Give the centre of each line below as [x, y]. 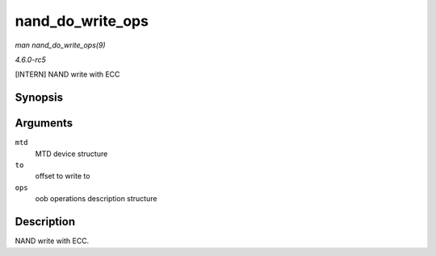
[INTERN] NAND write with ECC [67, 74]
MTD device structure [71, 154]
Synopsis [39, 98]
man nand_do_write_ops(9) [60, 45]
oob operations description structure [96, 199]
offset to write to [63, 176]
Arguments [44, 124]
